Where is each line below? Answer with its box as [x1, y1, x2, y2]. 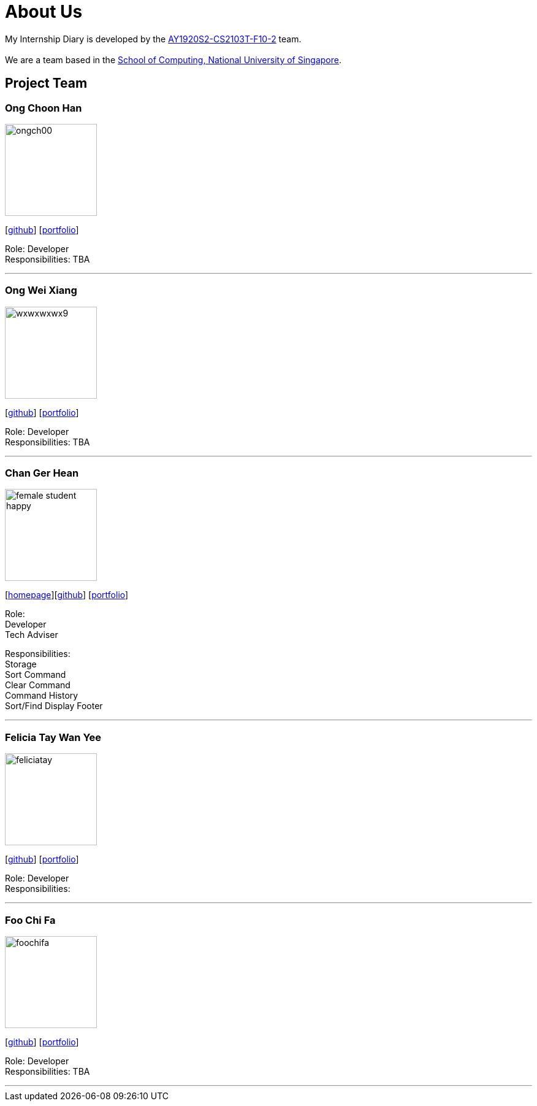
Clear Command [5, 680, 70, 691]
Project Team [5, 75, 88, 91]
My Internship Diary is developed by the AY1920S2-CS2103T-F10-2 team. [5, 33, 302, 44]
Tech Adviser [5, 629, 58, 640]
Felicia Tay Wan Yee [5, 731, 102, 743]
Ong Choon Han [5, 101, 82, 114]
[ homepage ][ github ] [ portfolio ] [5, 589, 129, 601]
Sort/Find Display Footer [5, 701, 103, 712]
